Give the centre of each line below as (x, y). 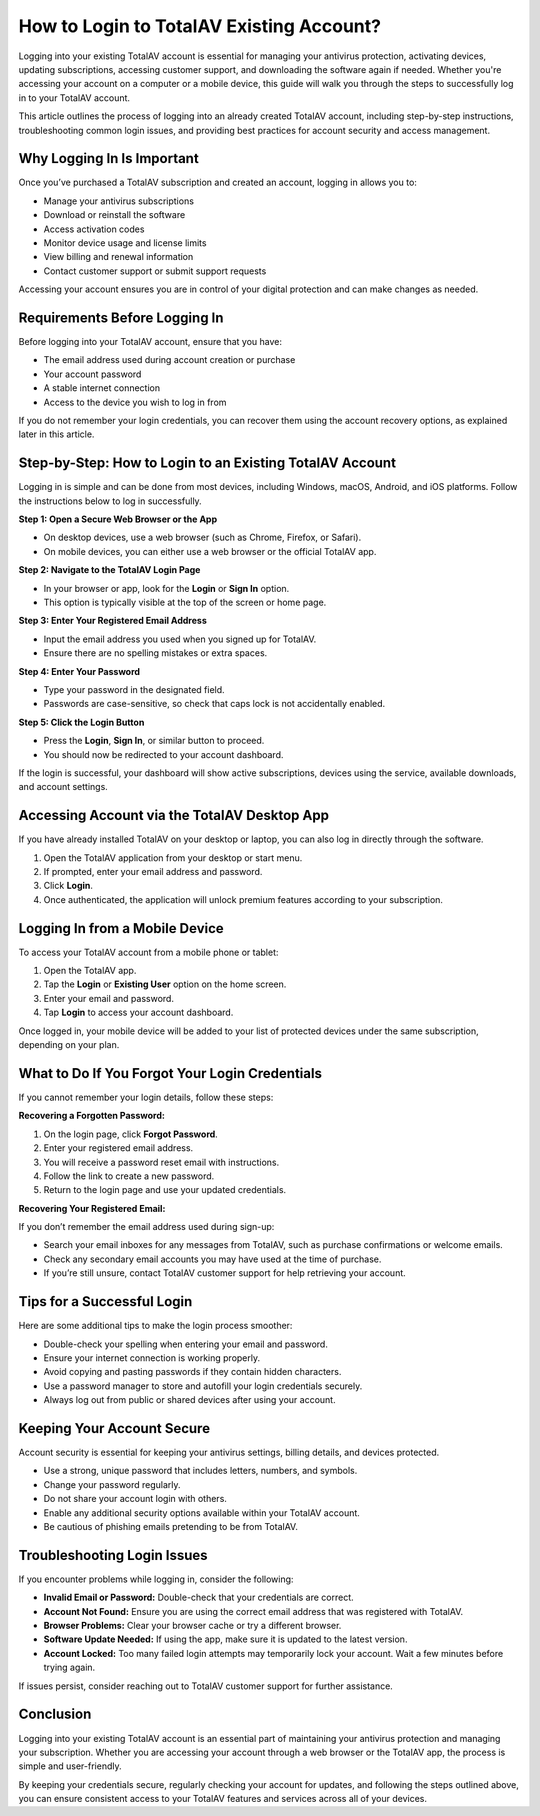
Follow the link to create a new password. (129, 1176)
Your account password (92, 374)
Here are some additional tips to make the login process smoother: (155, 1326)
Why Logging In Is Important (108, 158)
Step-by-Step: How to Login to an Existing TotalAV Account (207, 463)
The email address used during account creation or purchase (169, 360)
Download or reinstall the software (114, 215)
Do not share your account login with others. (135, 1499)
